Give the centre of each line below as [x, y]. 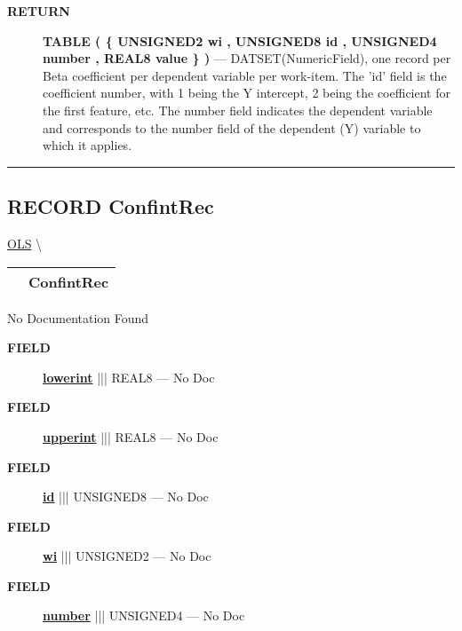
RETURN [39, 11]
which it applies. [88, 145]
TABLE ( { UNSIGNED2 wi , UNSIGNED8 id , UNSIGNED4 [240, 40]
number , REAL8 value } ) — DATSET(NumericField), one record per [247, 58]
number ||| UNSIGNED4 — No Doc [144, 615]
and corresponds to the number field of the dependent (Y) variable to [232, 127]
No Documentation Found [78, 317]
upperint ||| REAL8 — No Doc [131, 436]
